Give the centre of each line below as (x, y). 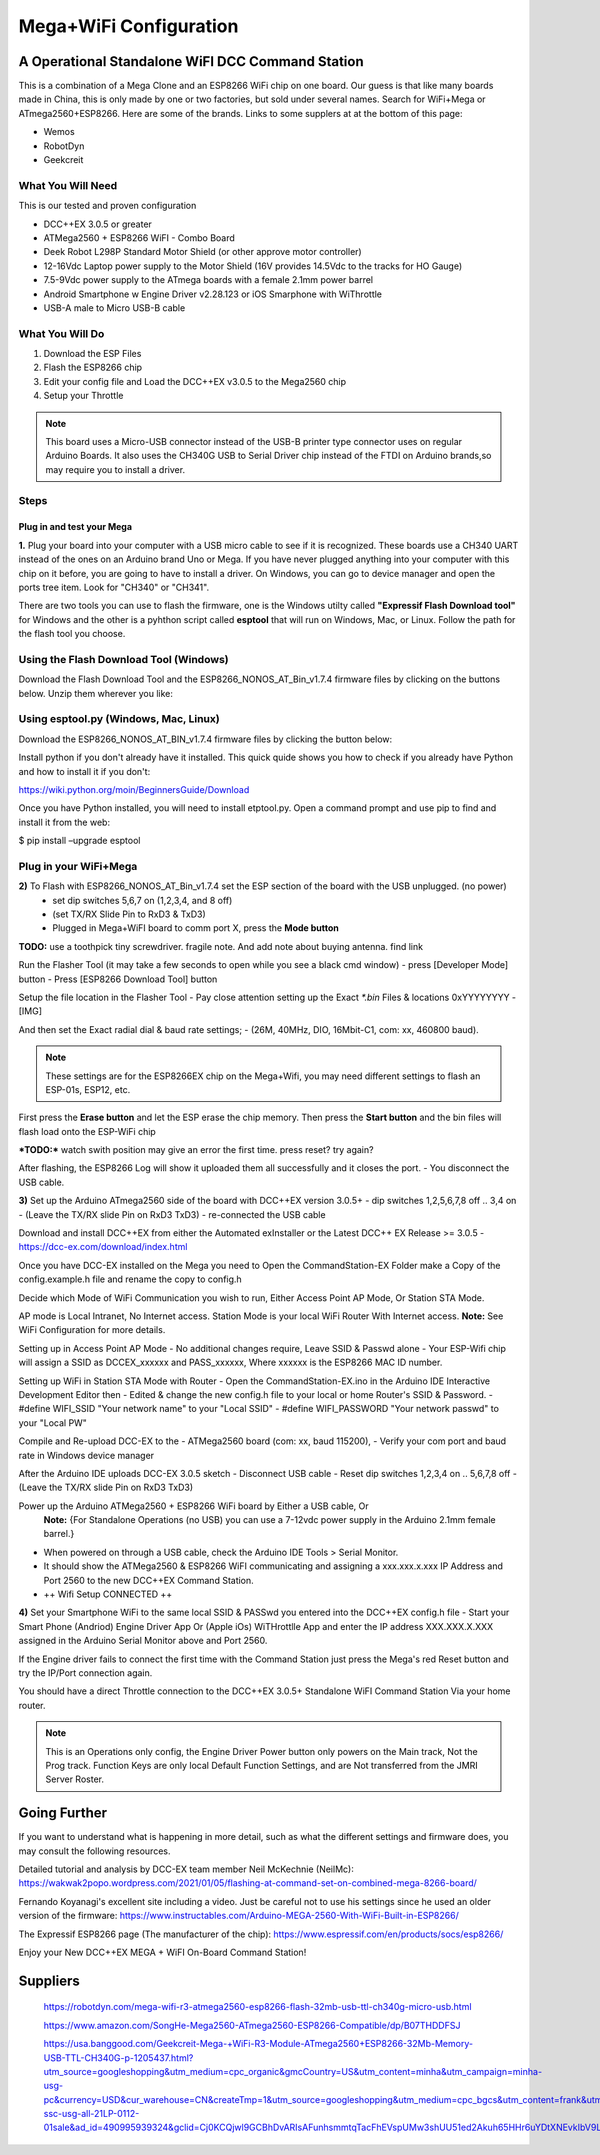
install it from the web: (64, 822)
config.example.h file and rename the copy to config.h (130, 1279)
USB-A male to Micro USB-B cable (114, 307)
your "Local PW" (52, 1422)
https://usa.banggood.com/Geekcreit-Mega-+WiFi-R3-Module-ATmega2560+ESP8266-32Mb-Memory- (258, 2044)
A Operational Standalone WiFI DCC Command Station (191, 61)
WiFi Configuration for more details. (92, 1330)
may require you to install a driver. (115, 469)
